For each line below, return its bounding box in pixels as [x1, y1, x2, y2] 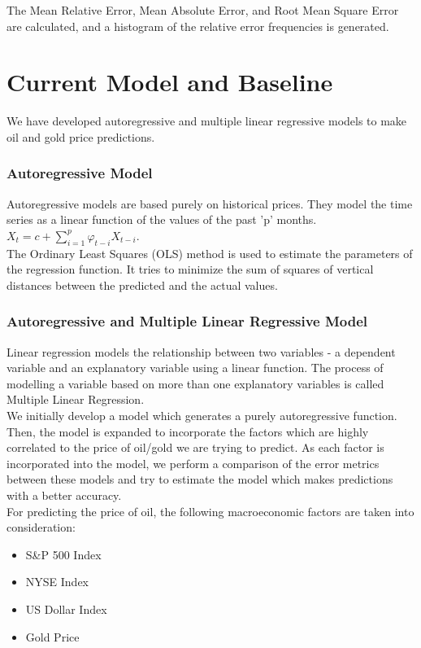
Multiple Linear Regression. [7, 391, 145, 408]
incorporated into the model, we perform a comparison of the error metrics [7, 454, 380, 471]
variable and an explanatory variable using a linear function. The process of [7, 359, 384, 376]
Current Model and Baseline [7, 65, 333, 99]
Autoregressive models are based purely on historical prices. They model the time [7, 195, 413, 212]
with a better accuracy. [7, 487, 122, 504]
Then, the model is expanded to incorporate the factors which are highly [7, 423, 369, 440]
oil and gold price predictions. [7, 128, 155, 145]
